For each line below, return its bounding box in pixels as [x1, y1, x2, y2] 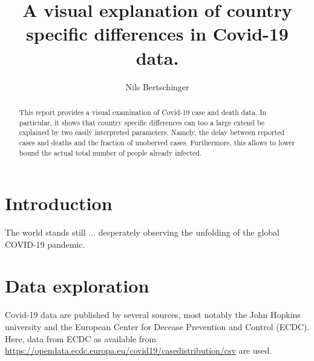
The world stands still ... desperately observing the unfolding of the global [5, 226, 280, 239]
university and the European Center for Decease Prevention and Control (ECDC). [5, 320, 310, 333]
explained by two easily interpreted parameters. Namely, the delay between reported [19, 127, 285, 137]
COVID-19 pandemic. [5, 237, 85, 250]
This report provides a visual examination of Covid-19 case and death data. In [19, 107, 267, 117]
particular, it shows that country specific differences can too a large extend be [19, 117, 265, 127]
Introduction [5, 191, 113, 216]
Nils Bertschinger [125, 80, 189, 93]
